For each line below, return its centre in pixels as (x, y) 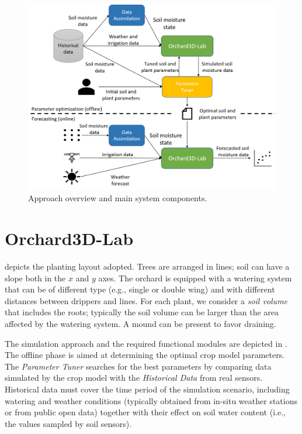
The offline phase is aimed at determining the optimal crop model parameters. (145, 355)
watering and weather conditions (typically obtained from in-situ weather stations (151, 400)
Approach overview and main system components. (118, 198)
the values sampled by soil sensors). (68, 423)
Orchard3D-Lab (69, 238)
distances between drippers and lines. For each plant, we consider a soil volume (146, 300)
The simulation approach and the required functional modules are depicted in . (146, 343)
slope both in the (35, 278)
